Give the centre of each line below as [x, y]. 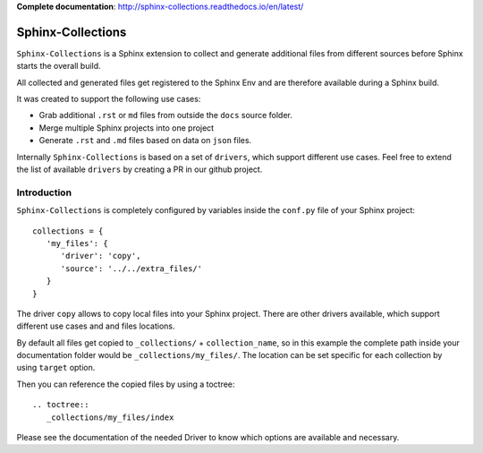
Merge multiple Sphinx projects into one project [127, 128]
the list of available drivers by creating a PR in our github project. [140, 169]
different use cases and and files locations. [96, 326]
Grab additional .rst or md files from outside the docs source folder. [165, 115]
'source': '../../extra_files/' [131, 268]
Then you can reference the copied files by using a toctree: [126, 384]
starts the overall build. [59, 66]
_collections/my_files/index [110, 417]
